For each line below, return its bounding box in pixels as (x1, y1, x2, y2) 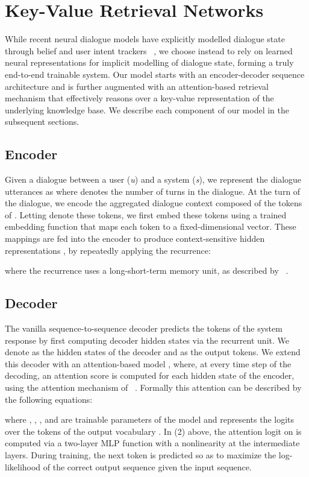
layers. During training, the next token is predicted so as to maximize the (5, 448, 276, 461)
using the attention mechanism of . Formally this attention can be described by (5, 381, 302, 393)
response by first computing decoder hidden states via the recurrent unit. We (5, 333, 289, 346)
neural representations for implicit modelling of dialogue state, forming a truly (5, 56, 294, 69)
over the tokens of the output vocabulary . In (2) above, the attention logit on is (5, 425, 302, 437)
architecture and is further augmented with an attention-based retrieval (5, 80, 269, 92)
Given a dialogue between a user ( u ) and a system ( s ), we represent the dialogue (5, 173, 302, 186)
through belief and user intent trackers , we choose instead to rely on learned (5, 44, 293, 57)
